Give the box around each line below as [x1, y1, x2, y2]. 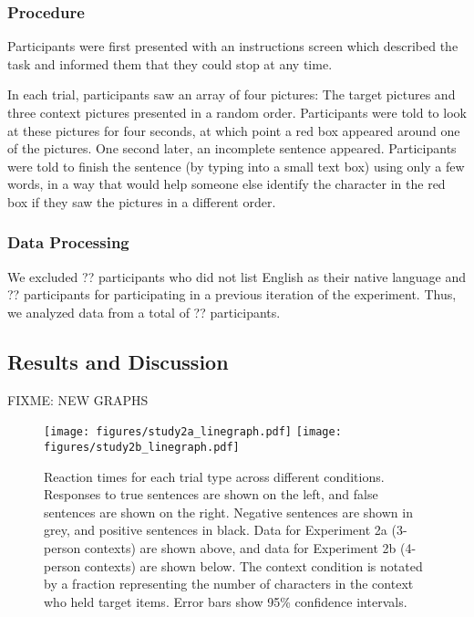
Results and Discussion [7, 347, 229, 375]
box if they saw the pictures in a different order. [7, 192, 276, 211]
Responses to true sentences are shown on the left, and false [44, 485, 378, 504]
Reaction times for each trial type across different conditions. [44, 466, 385, 486]
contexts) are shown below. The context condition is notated [84, 556, 423, 575]
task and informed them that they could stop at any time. [7, 54, 333, 73]
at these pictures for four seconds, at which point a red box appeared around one [7, 120, 460, 140]
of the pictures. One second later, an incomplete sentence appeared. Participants [7, 139, 457, 158]
